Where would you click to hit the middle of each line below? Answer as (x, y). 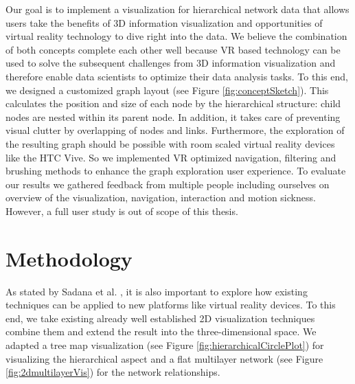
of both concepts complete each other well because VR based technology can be (173, 49)
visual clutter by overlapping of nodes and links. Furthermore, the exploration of (175, 130)
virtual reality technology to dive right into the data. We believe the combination (176, 36)
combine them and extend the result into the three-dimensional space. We (161, 331)
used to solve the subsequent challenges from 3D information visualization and (171, 63)
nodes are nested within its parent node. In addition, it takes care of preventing (173, 116)
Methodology (69, 258)
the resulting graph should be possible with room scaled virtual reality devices (170, 143)
